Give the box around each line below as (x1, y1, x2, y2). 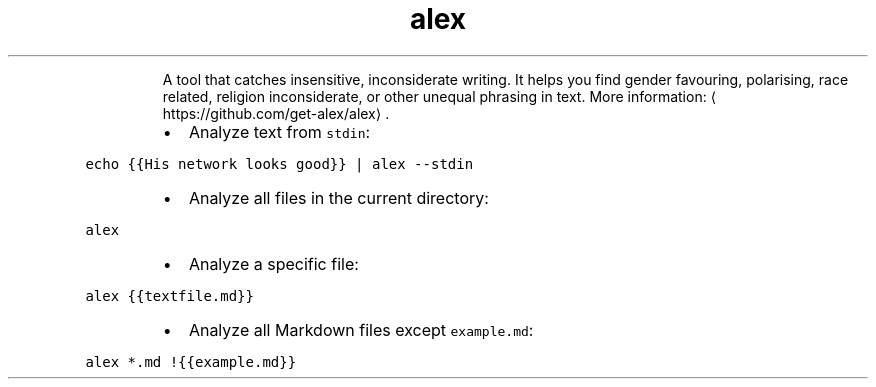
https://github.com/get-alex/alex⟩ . (162, 104, 390, 122)
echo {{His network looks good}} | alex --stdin (85, 155, 474, 172)
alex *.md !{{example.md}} (85, 353, 297, 370)
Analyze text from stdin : (188, 121, 371, 142)
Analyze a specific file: (188, 253, 359, 274)
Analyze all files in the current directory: (188, 187, 489, 208)
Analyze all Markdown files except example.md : (188, 319, 534, 340)
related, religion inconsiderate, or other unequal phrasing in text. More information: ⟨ (162, 87, 717, 105)
